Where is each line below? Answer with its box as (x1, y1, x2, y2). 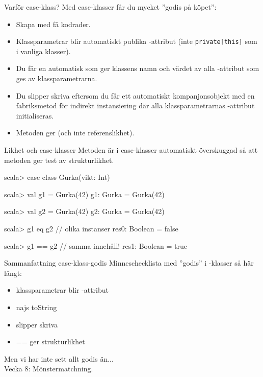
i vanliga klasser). (16, 45, 71, 56)
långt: (4, 267, 22, 278)
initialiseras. (16, 110, 54, 121)
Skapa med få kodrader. (16, 18, 91, 29)
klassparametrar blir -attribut (16, 285, 109, 295)
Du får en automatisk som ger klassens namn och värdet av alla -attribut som (16, 63, 259, 74)
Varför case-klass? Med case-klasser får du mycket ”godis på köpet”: (4, 2, 217, 12)
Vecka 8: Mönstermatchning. (4, 363, 93, 374)
